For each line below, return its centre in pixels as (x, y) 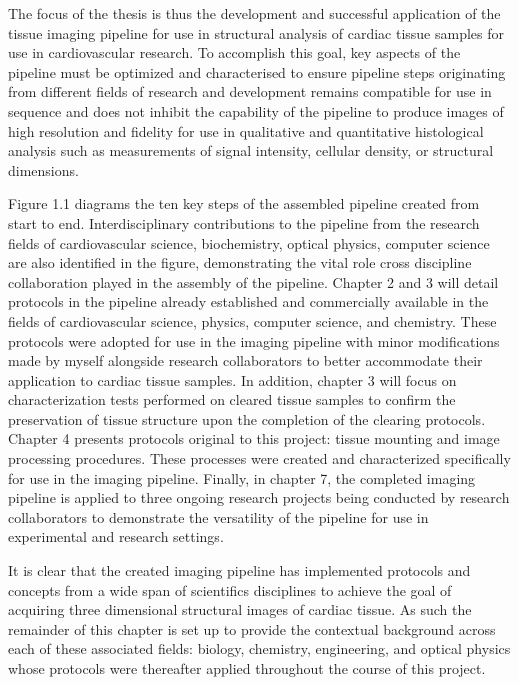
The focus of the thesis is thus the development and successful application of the (254, 13)
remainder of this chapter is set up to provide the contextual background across (252, 628)
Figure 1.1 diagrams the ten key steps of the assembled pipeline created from (244, 203)
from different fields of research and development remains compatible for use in (250, 91)
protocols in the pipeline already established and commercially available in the (248, 301)
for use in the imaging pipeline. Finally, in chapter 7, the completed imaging (242, 477)
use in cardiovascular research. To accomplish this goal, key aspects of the (234, 52)
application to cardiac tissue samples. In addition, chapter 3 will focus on (232, 379)
